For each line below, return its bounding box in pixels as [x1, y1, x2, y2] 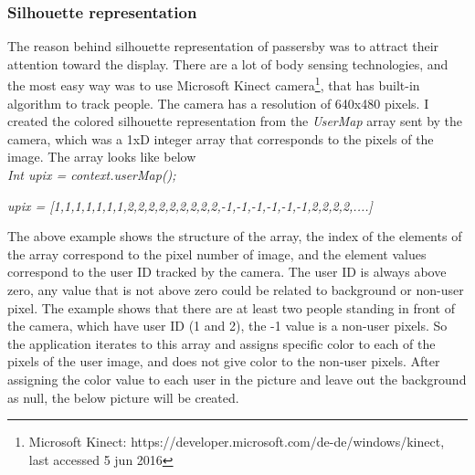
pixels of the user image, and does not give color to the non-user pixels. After [7, 352, 440, 371]
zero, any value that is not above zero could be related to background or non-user [7, 280, 464, 299]
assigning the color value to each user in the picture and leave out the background [7, 369, 467, 388]
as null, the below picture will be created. [7, 387, 239, 406]
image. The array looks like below [7, 147, 196, 166]
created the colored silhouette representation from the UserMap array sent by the [7, 111, 463, 131]
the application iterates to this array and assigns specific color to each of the [7, 333, 436, 353]
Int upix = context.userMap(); [7, 165, 176, 185]
